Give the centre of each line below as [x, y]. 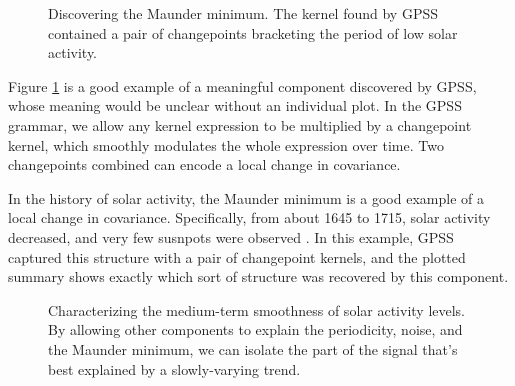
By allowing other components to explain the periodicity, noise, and [255, 329]
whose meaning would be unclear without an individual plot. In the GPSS [235, 105]
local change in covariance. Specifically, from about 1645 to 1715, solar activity [249, 217]
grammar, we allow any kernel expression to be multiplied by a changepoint [240, 124]
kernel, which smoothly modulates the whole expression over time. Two [226, 144]
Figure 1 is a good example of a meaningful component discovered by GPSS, [242, 85]
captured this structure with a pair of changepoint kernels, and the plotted [237, 256]
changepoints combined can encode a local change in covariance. [204, 164]
